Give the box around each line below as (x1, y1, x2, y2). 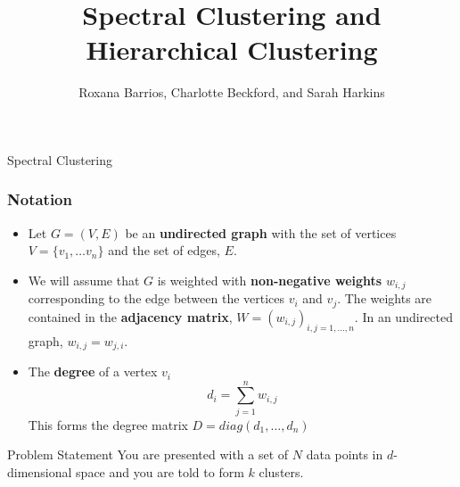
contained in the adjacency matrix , (28, 307, 233, 326)
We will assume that (28, 270, 140, 289)
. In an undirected (354, 307, 453, 326)
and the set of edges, (108, 241, 220, 260)
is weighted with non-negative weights (157, 270, 382, 289)
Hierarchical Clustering (86, 31, 378, 68)
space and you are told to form (76, 462, 244, 481)
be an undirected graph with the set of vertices (125, 223, 397, 242)
